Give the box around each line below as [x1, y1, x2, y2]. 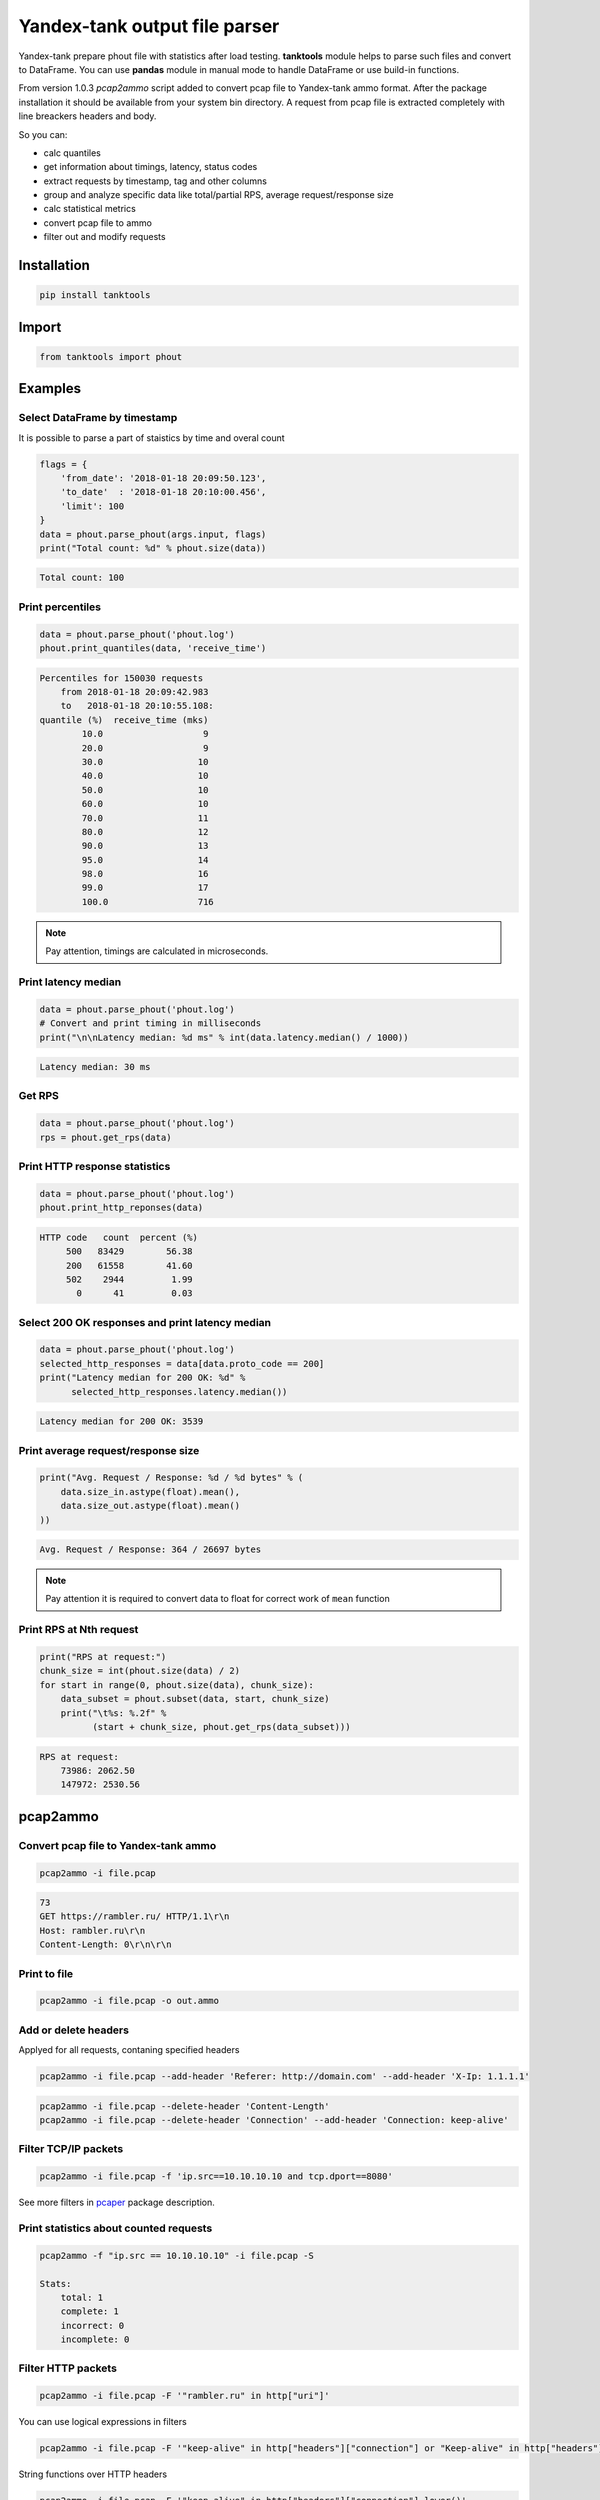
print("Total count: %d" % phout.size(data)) [39, 542, 267, 554]
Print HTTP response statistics [18, 1160, 171, 1174]
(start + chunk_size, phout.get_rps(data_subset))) [91, 1721, 351, 1732]
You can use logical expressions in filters [18, 2416, 187, 2428]
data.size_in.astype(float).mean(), [60, 1486, 240, 1497]
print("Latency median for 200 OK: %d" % [39, 1372, 246, 1384]
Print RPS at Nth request [18, 1623, 139, 1637]
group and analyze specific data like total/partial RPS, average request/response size [43, 189, 394, 201]
